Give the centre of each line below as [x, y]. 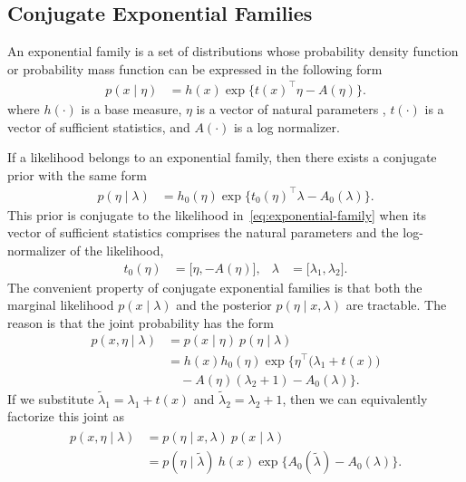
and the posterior [224, 305]
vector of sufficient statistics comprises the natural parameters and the [203, 232]
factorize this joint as [66, 416]
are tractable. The [396, 305]
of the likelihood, [117, 251]
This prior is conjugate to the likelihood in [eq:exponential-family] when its [217, 214]
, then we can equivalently [355, 398]
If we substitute [51, 398]
